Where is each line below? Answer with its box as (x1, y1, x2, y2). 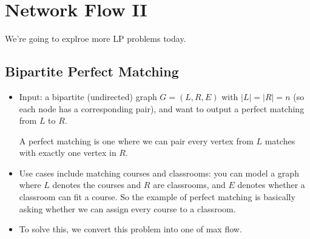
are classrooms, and (153, 178, 226, 191)
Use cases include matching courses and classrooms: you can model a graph (19, 166, 299, 179)
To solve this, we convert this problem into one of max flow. (19, 223, 242, 235)
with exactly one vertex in (19, 146, 116, 159)
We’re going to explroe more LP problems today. (5, 32, 186, 45)
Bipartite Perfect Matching (5, 62, 179, 81)
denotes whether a (237, 178, 305, 191)
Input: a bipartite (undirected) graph (19, 90, 157, 103)
